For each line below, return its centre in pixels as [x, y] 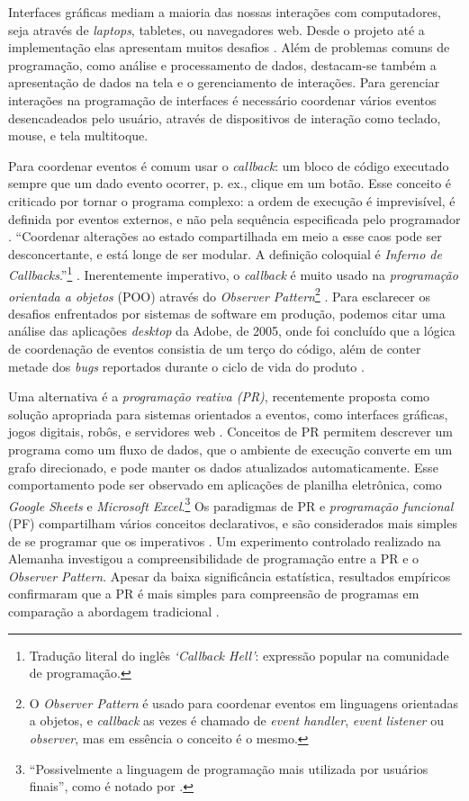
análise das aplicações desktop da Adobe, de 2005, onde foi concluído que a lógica [232, 331]
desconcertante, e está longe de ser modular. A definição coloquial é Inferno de [225, 253]
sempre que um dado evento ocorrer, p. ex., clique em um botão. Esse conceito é [230, 183]
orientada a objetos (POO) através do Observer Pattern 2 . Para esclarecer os [219, 294]
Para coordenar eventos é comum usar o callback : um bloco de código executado [229, 165]
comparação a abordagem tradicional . [114, 611]
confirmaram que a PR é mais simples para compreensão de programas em [214, 594]
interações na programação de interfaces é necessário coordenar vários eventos [222, 99]
